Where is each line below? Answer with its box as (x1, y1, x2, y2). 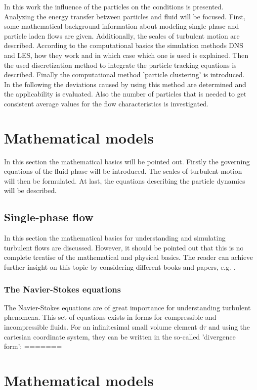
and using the (208, 322, 250, 332)
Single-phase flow (4, 209, 93, 225)
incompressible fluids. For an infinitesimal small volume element (4, 322, 197, 332)
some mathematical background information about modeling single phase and (4, 21, 239, 31)
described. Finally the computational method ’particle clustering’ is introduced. (4, 69, 245, 80)
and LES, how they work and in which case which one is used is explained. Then (4, 49, 249, 60)
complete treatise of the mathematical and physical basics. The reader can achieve (4, 252, 253, 262)
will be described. (4, 185, 57, 195)
